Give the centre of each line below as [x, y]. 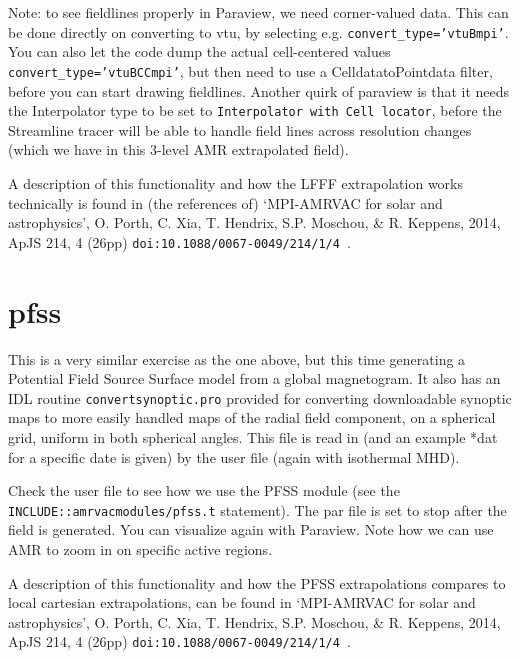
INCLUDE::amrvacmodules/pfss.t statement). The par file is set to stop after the [257, 509]
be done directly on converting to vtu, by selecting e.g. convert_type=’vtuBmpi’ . [258, 31]
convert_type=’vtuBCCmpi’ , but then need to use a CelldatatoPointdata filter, [250, 70]
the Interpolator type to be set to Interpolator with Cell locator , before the [255, 110]
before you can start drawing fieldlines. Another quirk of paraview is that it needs [259, 90]
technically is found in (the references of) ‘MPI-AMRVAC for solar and [225, 202]
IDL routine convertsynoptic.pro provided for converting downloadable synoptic [260, 397]
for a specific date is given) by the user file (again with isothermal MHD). [234, 456]
